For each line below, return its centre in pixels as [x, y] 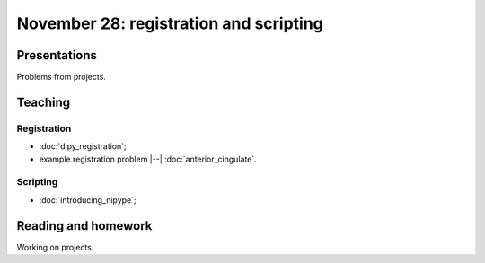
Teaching [44, 102]
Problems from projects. [62, 77]
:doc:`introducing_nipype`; [88, 200]
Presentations [57, 55]
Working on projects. [55, 247]
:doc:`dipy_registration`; [83, 146]
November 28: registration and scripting [170, 23]
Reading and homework [84, 226]
